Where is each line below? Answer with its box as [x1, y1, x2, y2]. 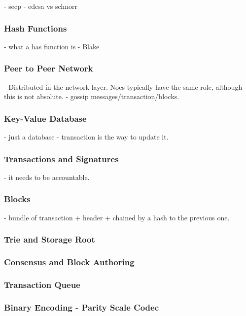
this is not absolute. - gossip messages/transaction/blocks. [4, 91, 179, 102]
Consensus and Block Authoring [4, 256, 135, 268]
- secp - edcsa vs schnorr [4, 1, 77, 11]
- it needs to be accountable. [4, 172, 90, 182]
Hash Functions [4, 22, 67, 34]
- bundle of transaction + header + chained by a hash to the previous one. [4, 212, 230, 222]
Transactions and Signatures [4, 152, 119, 165]
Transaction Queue [4, 278, 80, 290]
